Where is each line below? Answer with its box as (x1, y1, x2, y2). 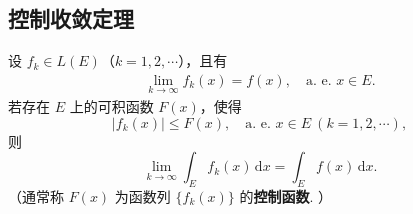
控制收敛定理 (8, 3, 134, 34)
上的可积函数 (69, 96, 154, 117)
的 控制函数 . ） (239, 186, 332, 207)
